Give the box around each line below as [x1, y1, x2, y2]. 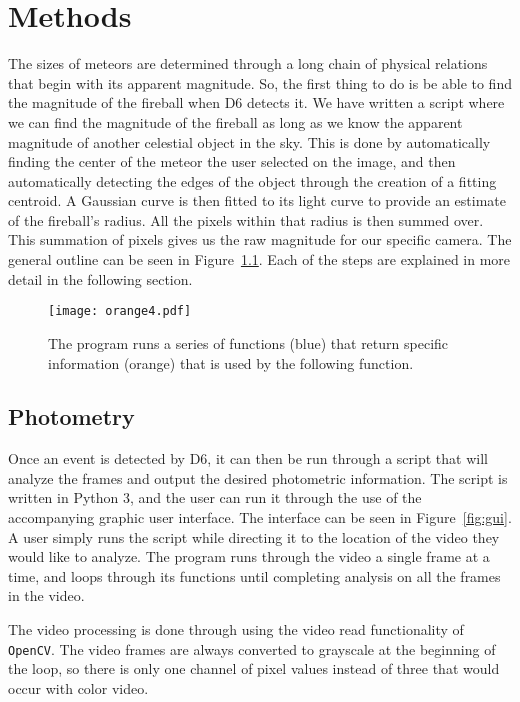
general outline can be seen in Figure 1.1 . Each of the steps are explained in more [8, 249, 511, 270]
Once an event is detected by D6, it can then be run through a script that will [8, 448, 488, 469]
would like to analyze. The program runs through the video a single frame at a [8, 546, 490, 567]
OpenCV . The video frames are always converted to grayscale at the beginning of [8, 638, 496, 659]
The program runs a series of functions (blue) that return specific [48, 332, 449, 353]
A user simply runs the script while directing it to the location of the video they [8, 526, 500, 547]
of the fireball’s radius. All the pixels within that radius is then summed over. [8, 209, 484, 230]
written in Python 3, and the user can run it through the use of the [8, 487, 422, 508]
